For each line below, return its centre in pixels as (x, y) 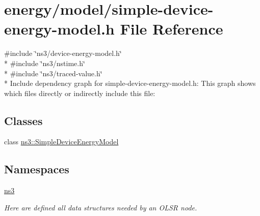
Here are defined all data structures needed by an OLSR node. (101, 207)
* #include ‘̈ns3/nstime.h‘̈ (45, 63)
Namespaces (37, 169)
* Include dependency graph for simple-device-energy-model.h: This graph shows (130, 83)
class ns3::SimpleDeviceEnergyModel (61, 142)
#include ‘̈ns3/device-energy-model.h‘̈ (63, 53)
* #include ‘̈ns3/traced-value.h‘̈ (53, 73)
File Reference (172, 29)
